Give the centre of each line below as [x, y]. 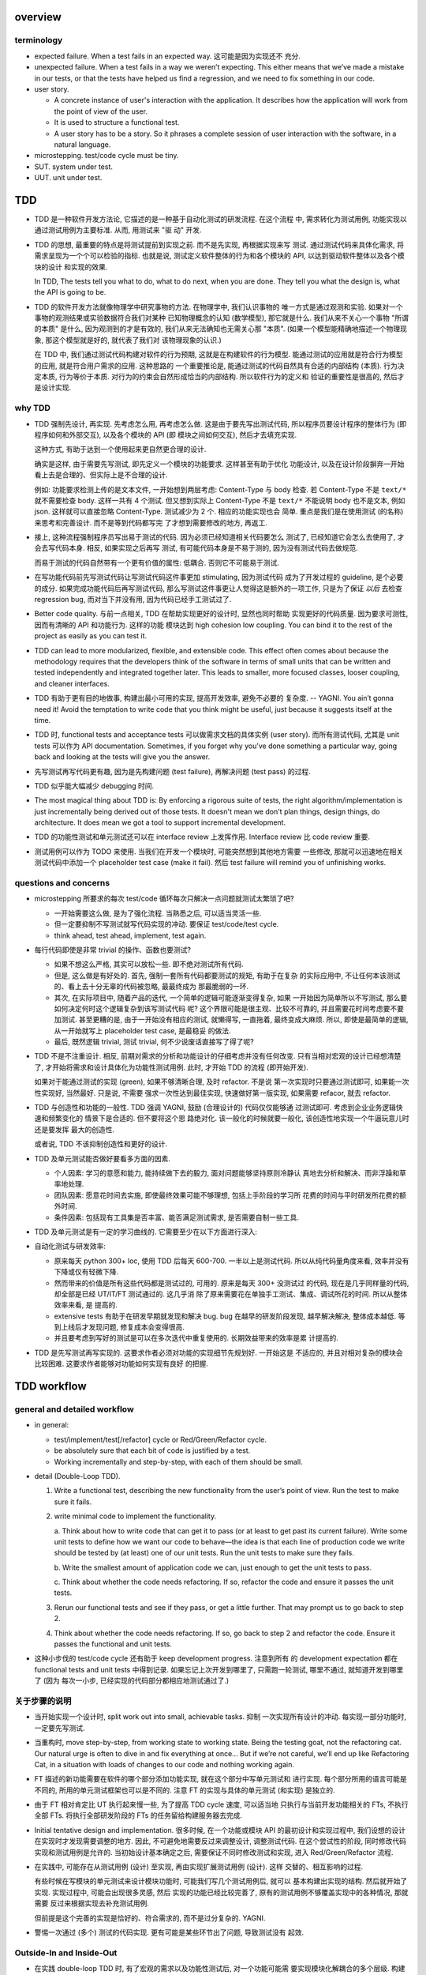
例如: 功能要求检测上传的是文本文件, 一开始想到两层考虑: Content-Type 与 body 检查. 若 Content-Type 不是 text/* [220, 489]
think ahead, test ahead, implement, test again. [130, 935]
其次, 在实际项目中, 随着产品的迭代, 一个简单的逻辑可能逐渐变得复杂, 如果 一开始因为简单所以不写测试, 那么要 [231, 997]
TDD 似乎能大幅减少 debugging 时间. [94, 785]
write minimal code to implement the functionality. [135, 1516]
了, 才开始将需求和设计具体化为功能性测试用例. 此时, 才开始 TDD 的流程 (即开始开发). [172, 1067]
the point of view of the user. [101, 111]
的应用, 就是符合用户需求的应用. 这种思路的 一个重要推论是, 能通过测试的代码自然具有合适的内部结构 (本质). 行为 [216, 365]
